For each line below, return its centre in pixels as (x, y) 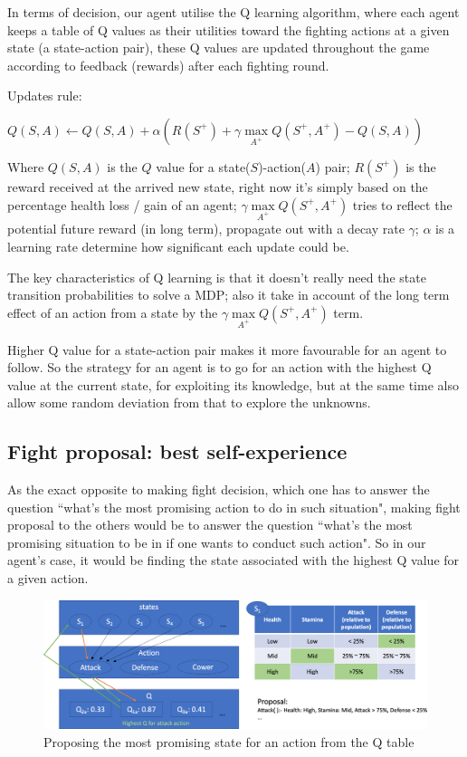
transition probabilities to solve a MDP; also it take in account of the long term (229, 295)
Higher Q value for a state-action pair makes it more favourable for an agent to (227, 349)
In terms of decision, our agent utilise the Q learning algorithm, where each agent (233, 12)
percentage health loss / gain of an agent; (122, 204)
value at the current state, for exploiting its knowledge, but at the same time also (233, 384)
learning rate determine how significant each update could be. (178, 246)
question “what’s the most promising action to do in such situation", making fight (234, 507)
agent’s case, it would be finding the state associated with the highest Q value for (233, 560)
